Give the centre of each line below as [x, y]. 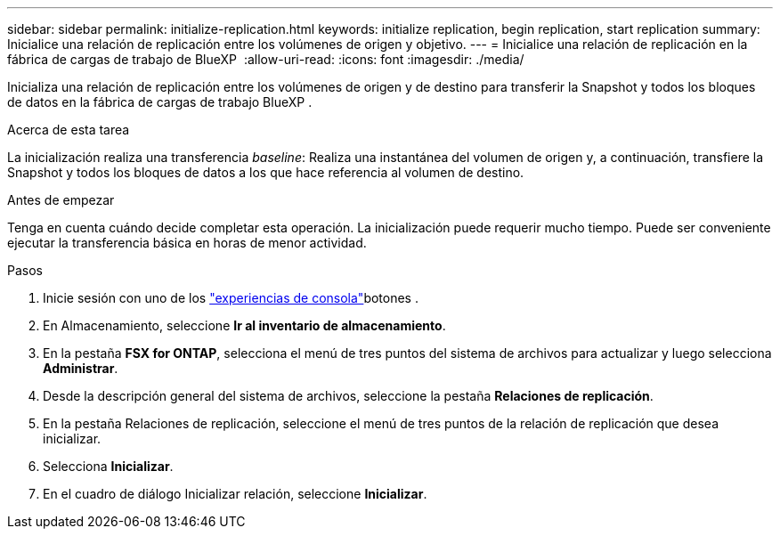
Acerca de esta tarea [69, 130]
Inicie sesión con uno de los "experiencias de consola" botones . [231, 298]
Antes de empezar [61, 200]
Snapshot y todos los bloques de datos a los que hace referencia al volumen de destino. [266, 172]
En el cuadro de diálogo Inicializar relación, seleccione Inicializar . [235, 494]
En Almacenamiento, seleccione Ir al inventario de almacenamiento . [244, 325]
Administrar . [81, 368]
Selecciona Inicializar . [108, 466]
